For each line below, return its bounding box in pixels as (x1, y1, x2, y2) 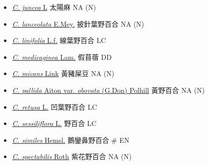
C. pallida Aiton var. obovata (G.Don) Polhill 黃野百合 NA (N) (12, 84, 205, 95)
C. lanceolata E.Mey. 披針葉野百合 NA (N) (12, 18, 144, 29)
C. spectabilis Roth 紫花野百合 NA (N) (12, 151, 132, 162)
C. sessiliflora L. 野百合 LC (12, 118, 97, 128)
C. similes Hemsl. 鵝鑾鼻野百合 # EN (12, 134, 129, 145)
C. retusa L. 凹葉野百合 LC (12, 101, 97, 112)
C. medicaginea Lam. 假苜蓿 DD (12, 51, 112, 62)
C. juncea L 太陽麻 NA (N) (12, 2, 96, 12)
